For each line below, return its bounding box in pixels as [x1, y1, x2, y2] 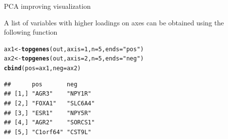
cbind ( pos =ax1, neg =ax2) [4, 65, 81, 72]
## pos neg [4, 80, 78, 88]
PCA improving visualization [4, 1, 91, 11]
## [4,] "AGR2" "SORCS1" [4, 119, 95, 126]
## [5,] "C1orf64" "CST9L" [4, 128, 91, 136]
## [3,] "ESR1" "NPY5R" [4, 109, 91, 117]
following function [4, 27, 58, 37]
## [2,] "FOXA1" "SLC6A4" [4, 99, 95, 107]
